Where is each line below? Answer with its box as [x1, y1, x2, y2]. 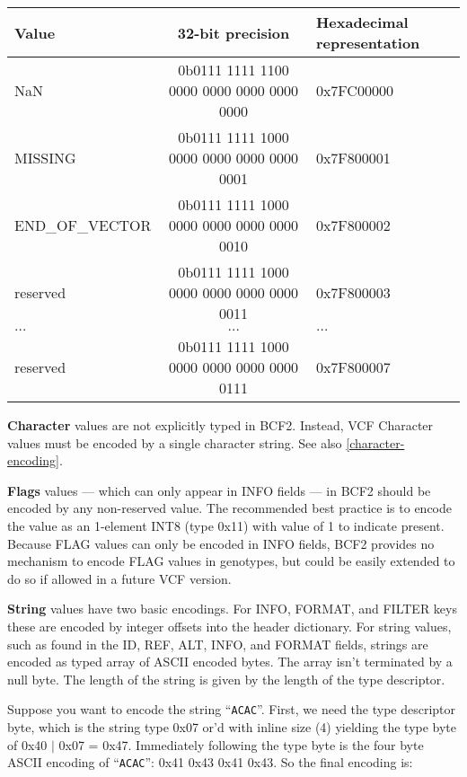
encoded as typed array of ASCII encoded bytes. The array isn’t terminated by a [7, 652, 453, 671]
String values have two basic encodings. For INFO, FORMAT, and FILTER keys [7, 599, 457, 618]
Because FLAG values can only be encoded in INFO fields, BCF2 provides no [7, 534, 435, 552]
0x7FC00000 [315, 80, 393, 101]
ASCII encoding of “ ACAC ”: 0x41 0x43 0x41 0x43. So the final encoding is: [7, 753, 413, 772]
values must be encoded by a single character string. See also [7, 433, 342, 452]
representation [315, 32, 420, 53]
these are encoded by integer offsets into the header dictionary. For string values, [7, 616, 452, 635]
